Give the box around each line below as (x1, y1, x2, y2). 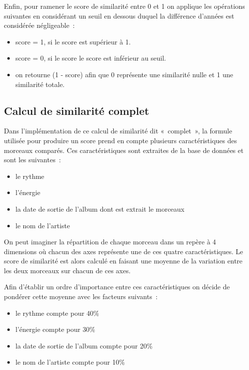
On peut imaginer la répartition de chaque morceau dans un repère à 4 (4, 237, 216, 247)
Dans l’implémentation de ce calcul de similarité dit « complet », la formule (4, 126, 232, 136)
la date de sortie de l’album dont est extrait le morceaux (15, 203, 185, 214)
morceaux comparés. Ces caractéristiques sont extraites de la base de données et (4, 145, 244, 155)
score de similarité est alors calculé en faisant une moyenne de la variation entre (4, 256, 243, 266)
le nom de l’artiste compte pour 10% (15, 357, 125, 367)
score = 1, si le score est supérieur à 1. (15, 36, 131, 46)
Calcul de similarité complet (4, 103, 149, 118)
